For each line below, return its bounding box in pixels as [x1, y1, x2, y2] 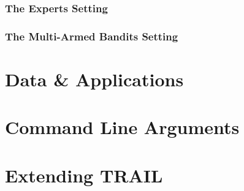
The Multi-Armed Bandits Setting [5, 28, 178, 43]
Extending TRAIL [5, 162, 163, 187]
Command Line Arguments [5, 114, 240, 140]
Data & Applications [5, 66, 184, 91]
